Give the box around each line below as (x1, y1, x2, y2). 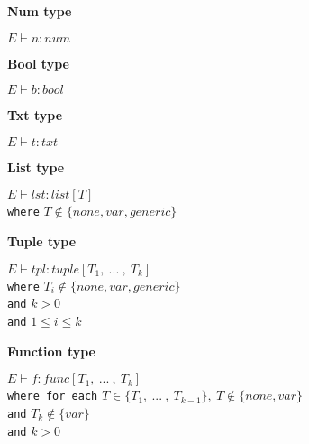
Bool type (7, 53, 69, 72)
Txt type (7, 106, 63, 125)
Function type (7, 341, 95, 360)
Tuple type (7, 232, 77, 251)
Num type (7, 2, 72, 20)
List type (7, 157, 65, 176)
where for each (7, 390, 98, 403)
